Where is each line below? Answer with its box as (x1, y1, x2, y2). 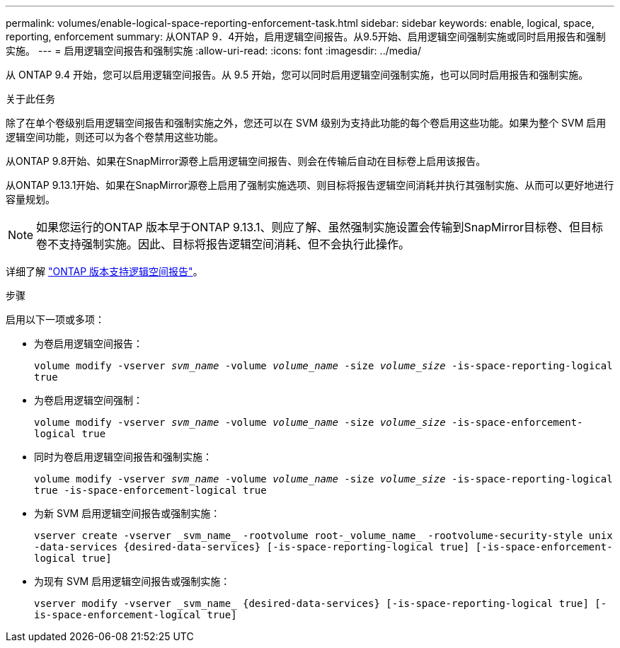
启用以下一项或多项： (6, 313, 105, 325)
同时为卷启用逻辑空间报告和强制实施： (34, 451, 212, 463)
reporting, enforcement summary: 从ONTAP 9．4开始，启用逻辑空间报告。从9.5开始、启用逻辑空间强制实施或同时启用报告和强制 (6, 30, 606, 42)
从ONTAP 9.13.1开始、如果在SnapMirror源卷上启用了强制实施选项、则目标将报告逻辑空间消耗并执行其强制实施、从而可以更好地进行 (6, 179, 614, 191)
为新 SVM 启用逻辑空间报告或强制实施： (34, 507, 221, 519)
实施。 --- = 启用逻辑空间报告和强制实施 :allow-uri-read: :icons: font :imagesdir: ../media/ (6, 45, 422, 57)
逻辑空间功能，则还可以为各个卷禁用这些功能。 (6, 131, 224, 143)
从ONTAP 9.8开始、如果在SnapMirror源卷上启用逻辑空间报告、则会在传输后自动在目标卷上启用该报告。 (6, 155, 486, 167)
